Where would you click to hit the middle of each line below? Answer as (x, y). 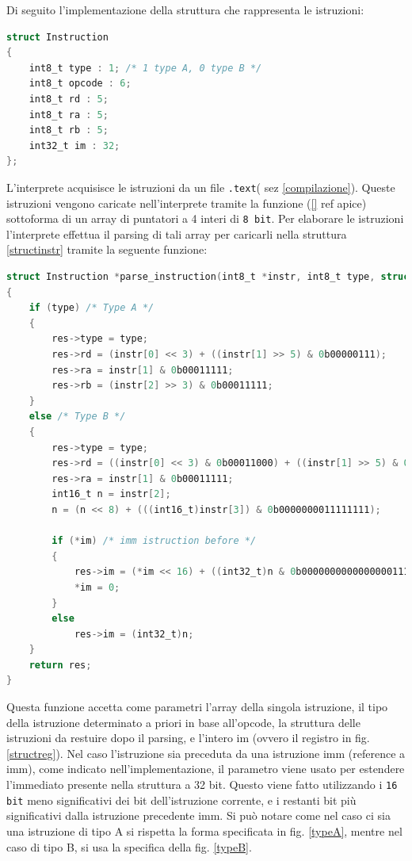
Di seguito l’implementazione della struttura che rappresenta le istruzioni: (185, 10)
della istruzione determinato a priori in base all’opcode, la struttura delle (183, 722)
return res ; (60, 665)
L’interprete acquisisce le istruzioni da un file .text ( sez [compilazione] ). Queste (201, 187)
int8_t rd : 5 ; (69, 99)
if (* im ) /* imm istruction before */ (154, 541)
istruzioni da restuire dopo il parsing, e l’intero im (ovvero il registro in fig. (188, 738)
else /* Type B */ (77, 417)
